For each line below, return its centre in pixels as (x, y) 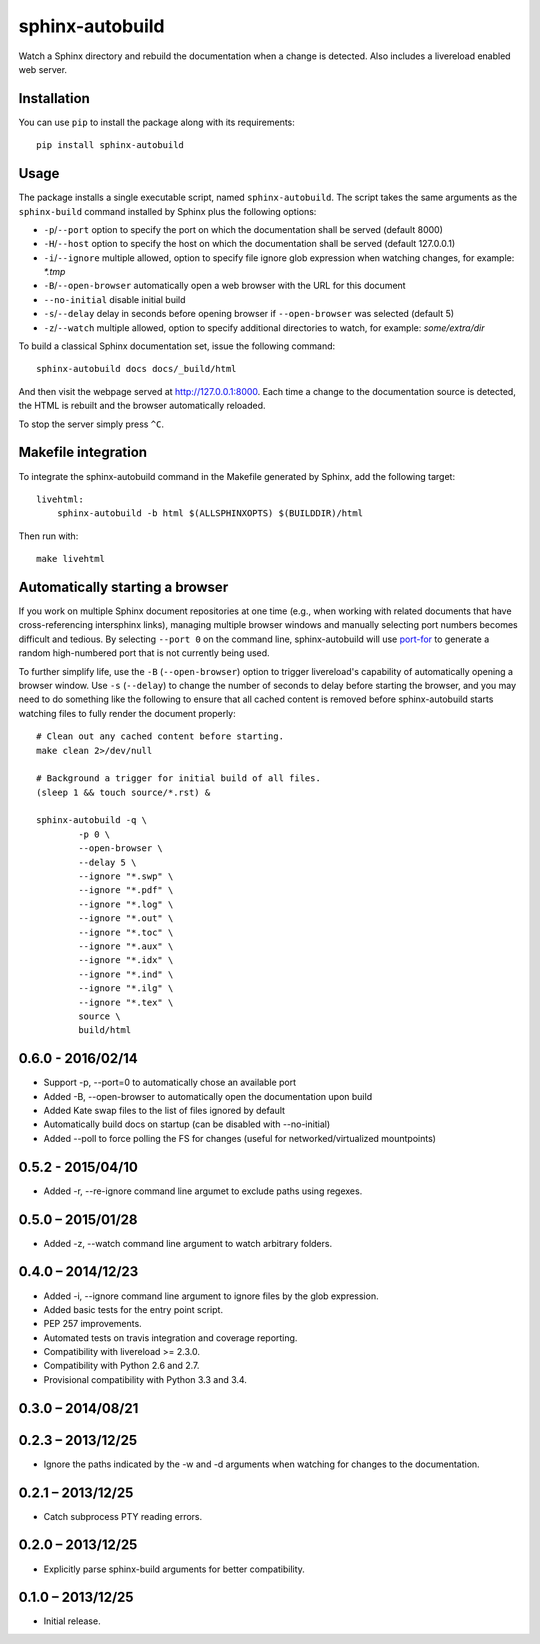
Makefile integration (83, 452)
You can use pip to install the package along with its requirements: (156, 122)
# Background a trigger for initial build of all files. (179, 778)
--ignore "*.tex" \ (126, 1002)
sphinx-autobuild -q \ (92, 820)
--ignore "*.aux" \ (126, 946)
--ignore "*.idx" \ (126, 960)
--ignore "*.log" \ (126, 904)
